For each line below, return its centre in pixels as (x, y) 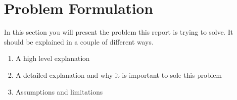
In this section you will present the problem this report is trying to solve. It (119, 32)
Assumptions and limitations (59, 91)
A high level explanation (53, 58)
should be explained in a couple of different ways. (79, 41)
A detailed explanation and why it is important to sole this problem (119, 75)
